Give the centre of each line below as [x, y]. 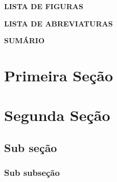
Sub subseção [32, 173]
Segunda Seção [57, 115]
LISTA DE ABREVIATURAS [58, 23]
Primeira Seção [59, 75]
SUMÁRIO [25, 40]
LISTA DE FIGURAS [44, 6]
